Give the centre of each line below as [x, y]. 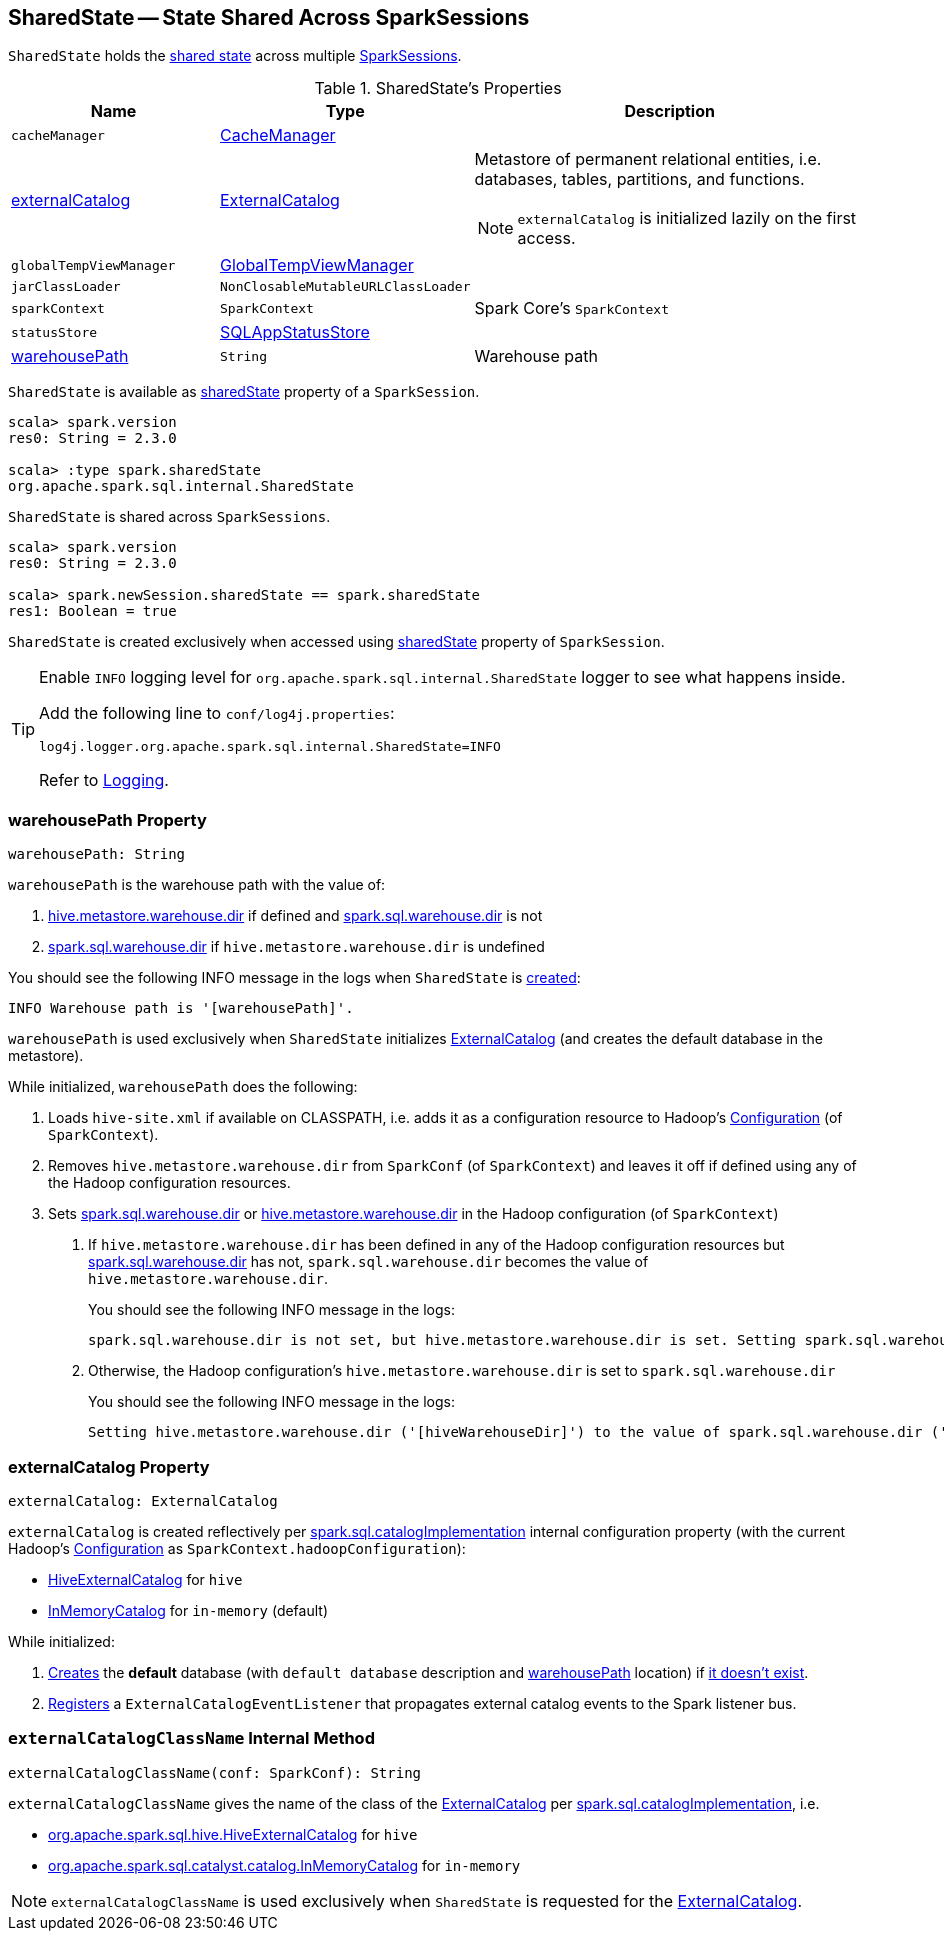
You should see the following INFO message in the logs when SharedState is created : [294, 978]
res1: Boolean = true [92, 611]
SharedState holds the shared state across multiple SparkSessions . [235, 56]
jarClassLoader [66, 287]
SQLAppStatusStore [295, 332]
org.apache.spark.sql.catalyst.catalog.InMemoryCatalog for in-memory [284, 1865]
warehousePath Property [107, 819]
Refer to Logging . [104, 780]
